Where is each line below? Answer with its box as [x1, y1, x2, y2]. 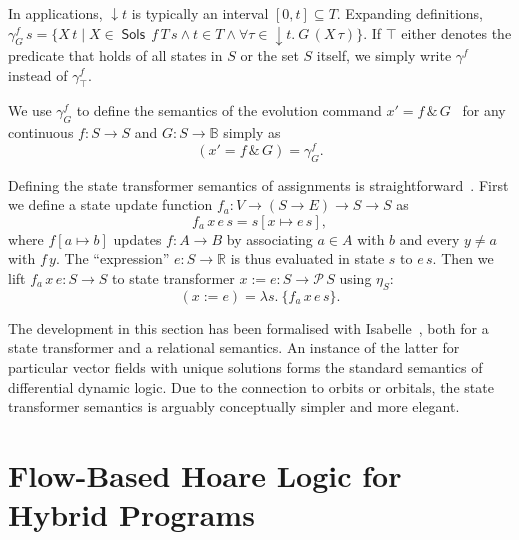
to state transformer [112, 267, 235, 288]
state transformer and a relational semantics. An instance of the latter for [8, 337, 460, 358]
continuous [8, 122, 74, 143]
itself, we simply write [316, 44, 452, 65]
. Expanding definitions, [336, 3, 483, 23]
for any [462, 100, 506, 121]
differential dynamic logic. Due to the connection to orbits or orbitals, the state [8, 376, 494, 397]
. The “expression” [55, 248, 170, 269]
